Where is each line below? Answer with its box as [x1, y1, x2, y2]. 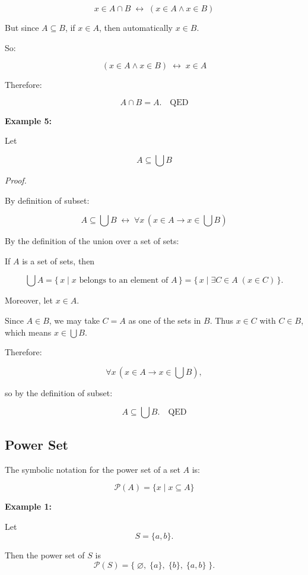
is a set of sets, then [22, 254, 95, 267]
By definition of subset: [5, 194, 90, 206]
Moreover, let [5, 294, 53, 307]
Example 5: [5, 114, 52, 127]
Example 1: [5, 500, 52, 513]
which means [5, 326, 52, 338]
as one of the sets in [128, 314, 201, 326]
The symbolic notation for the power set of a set [5, 463, 180, 475]
